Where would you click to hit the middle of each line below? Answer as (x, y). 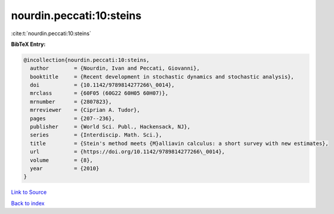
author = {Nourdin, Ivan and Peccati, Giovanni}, (115, 68)
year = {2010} (65, 168)
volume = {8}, (62, 160)
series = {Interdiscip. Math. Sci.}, (96, 135)
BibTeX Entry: (28, 44)
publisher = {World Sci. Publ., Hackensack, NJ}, (110, 127)
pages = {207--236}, (73, 118)
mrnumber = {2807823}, (71, 102)
